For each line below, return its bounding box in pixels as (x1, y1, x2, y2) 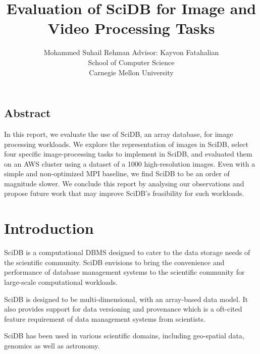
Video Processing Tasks (47, 18, 215, 38)
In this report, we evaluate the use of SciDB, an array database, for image (4, 128, 233, 139)
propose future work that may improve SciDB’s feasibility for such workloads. (4, 188, 244, 198)
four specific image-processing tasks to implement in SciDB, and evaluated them (4, 148, 252, 159)
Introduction (4, 218, 94, 238)
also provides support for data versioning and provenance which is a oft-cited (4, 304, 242, 314)
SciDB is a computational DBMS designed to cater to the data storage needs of (4, 247, 250, 258)
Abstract (4, 105, 51, 121)
